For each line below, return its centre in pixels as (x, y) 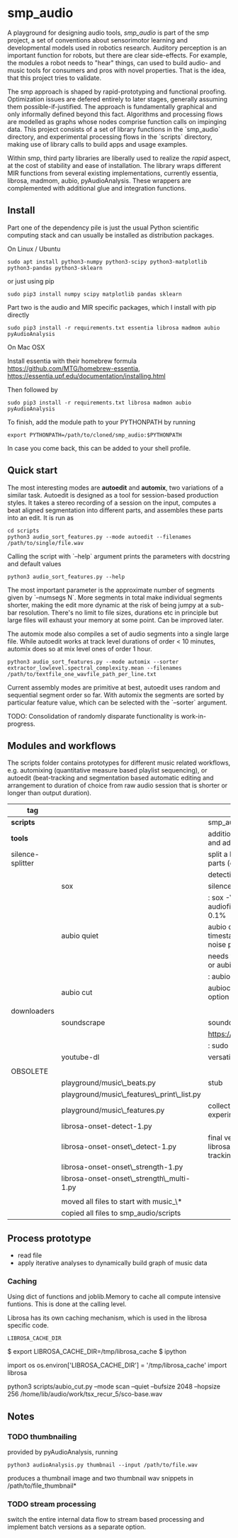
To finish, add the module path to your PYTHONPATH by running (102, 422)
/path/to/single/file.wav (45, 543)
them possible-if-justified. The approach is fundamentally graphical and (112, 106)
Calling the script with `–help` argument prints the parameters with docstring (119, 556)
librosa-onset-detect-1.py (107, 1126)
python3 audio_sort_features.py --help (66, 577)
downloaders (33, 1011)
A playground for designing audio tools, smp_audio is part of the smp (108, 33)
